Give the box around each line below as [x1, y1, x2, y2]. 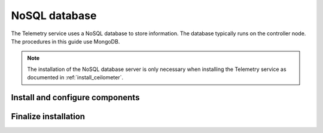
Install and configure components [11, 92, 140, 103]
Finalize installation [11, 111, 86, 122]
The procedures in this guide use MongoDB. [11, 38, 120, 45]
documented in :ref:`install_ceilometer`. [27, 74, 124, 81]
